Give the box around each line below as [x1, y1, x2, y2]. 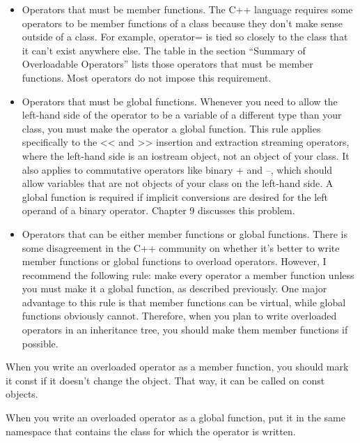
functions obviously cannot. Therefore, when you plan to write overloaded [22, 308, 337, 323]
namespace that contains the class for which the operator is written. [6, 423, 296, 438]
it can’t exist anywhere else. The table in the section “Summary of [22, 43, 306, 57]
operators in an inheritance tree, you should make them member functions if [22, 322, 348, 337]
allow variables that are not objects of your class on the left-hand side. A [22, 176, 334, 190]
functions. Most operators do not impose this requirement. [22, 70, 272, 84]
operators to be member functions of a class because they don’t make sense [22, 15, 343, 30]
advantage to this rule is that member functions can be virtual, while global [22, 294, 346, 309]
